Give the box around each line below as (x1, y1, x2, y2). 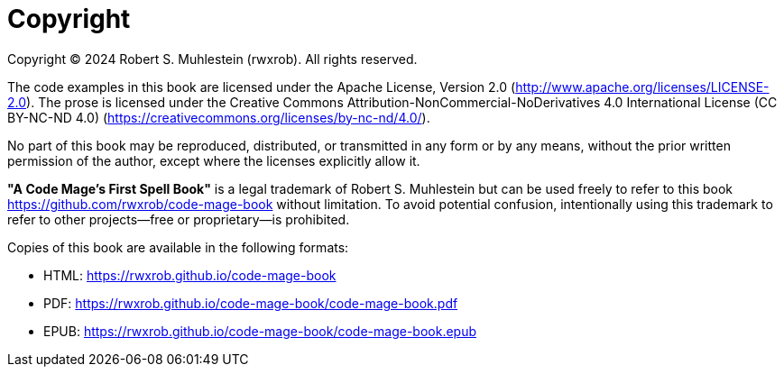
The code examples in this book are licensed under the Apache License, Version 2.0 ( (7, 78, 516, 95)
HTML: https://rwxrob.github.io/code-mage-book (43, 267, 337, 283)
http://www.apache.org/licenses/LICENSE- (515, 78, 770, 95)
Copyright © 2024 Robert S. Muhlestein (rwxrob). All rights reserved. (7, 50, 418, 67)
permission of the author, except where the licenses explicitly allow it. (7, 152, 420, 169)
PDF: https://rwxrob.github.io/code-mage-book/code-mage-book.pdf (43, 295, 458, 311)
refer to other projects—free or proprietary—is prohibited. (7, 211, 350, 227)
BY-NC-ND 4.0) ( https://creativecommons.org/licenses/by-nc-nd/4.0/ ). (7, 109, 430, 125)
